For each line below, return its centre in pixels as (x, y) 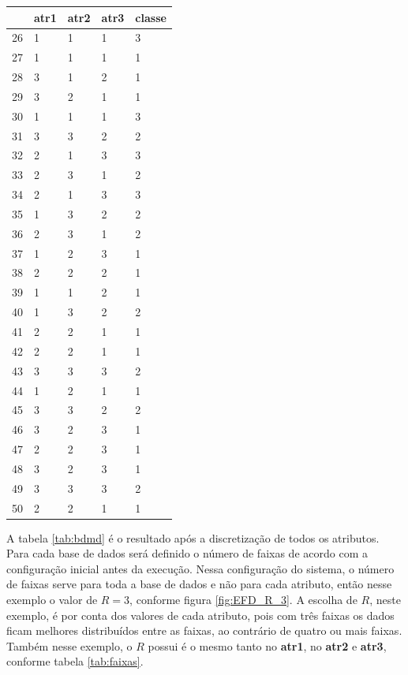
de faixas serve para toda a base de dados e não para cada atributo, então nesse (199, 584)
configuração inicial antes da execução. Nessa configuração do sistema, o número (200, 568)
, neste (385, 600)
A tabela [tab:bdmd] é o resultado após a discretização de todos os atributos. (193, 537)
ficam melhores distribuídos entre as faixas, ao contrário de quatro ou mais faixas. (204, 630)
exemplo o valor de (52, 600)
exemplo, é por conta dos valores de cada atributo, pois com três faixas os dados (200, 615)
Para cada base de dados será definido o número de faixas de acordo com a (187, 553)
